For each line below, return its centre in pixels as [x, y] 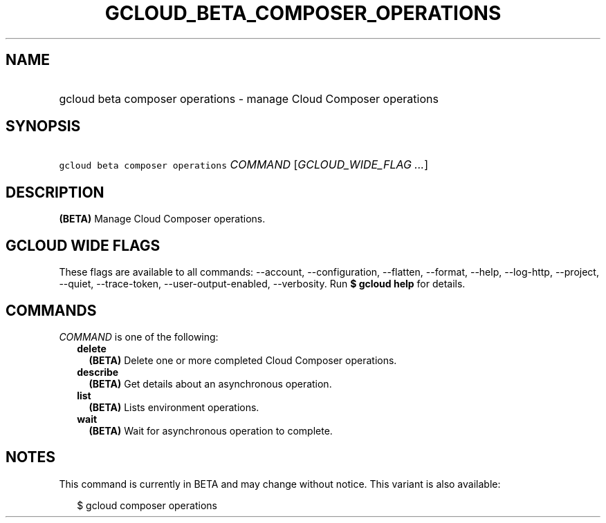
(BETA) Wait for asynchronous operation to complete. [211, 430]
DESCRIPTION [55, 192]
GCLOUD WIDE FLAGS [83, 245]
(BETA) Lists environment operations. [174, 407]
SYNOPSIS [43, 126]
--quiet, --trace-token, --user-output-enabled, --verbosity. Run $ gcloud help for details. [262, 284]
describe [98, 372]
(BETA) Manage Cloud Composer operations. [162, 219]
